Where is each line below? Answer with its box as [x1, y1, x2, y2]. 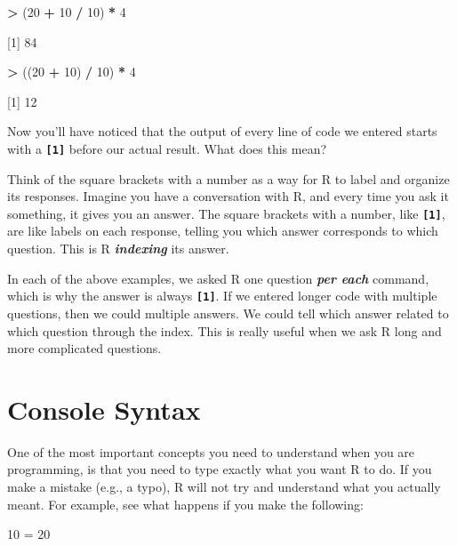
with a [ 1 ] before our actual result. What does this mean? [7, 139, 327, 157]
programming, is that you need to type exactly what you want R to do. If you [7, 460, 432, 478]
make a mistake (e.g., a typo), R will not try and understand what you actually [7, 478, 441, 495]
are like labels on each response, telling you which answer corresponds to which [7, 221, 438, 240]
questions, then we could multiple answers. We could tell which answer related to [7, 303, 449, 322]
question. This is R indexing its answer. [7, 239, 229, 258]
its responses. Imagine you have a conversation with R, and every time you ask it [7, 187, 449, 205]
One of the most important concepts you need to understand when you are [7, 442, 415, 461]
